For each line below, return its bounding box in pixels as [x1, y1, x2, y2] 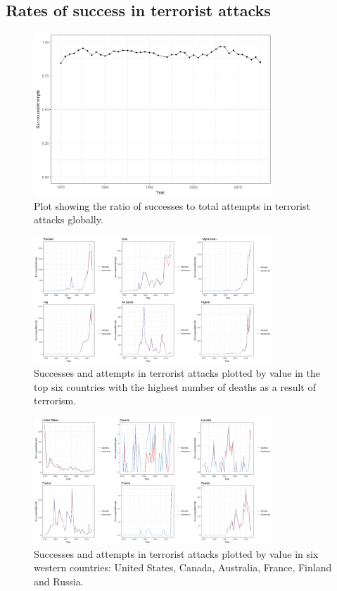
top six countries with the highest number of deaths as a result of [34, 379, 316, 394]
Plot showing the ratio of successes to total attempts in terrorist [34, 198, 310, 213]
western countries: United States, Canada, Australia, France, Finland [34, 560, 332, 575]
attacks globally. [34, 212, 103, 227]
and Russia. [34, 573, 84, 588]
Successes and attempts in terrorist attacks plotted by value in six [34, 546, 319, 561]
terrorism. [34, 393, 77, 408]
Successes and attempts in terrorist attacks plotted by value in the [34, 365, 320, 380]
